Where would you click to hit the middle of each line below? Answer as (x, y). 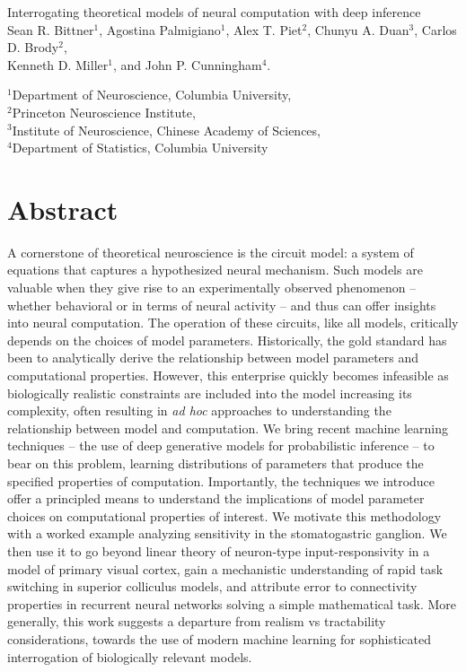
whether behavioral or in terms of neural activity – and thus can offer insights (222, 305)
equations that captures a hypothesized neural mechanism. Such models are (215, 270)
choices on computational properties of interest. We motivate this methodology (224, 515)
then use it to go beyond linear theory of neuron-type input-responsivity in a (219, 550)
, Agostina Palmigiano (160, 29)
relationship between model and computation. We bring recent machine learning (228, 428)
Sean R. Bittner (51, 29)
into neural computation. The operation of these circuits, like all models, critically (233, 323)
